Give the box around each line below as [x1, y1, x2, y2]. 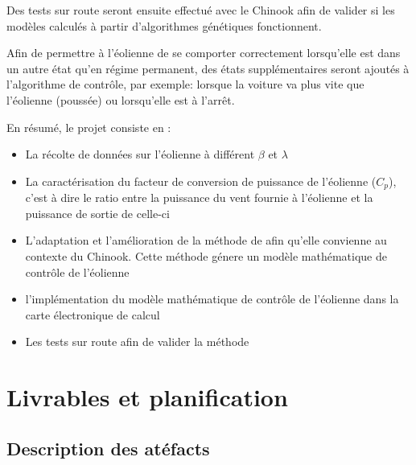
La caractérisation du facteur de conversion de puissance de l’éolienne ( [25, 172, 377, 189]
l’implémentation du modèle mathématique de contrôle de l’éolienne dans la [25, 290, 399, 307]
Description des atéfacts [6, 435, 210, 460]
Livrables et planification [6, 381, 288, 414]
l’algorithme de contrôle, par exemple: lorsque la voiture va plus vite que [6, 76, 365, 93]
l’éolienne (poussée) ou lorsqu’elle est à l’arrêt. [6, 91, 235, 108]
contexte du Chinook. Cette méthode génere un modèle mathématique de [25, 247, 387, 264]
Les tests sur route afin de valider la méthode [25, 333, 249, 350]
